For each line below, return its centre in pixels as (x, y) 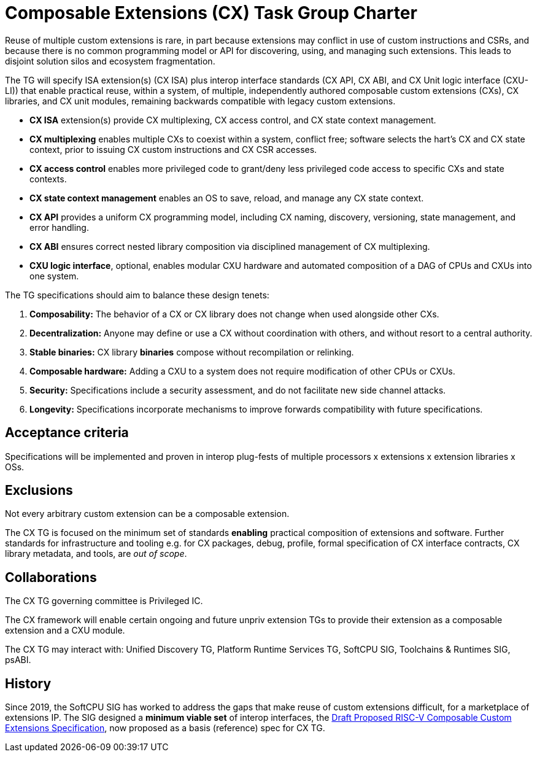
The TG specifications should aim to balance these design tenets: (137, 295)
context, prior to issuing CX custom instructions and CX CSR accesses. (173, 149)
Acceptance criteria (67, 433)
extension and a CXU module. (65, 631)
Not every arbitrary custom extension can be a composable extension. (147, 514)
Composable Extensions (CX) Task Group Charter (211, 13)
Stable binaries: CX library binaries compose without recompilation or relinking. (192, 352)
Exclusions (39, 491)
